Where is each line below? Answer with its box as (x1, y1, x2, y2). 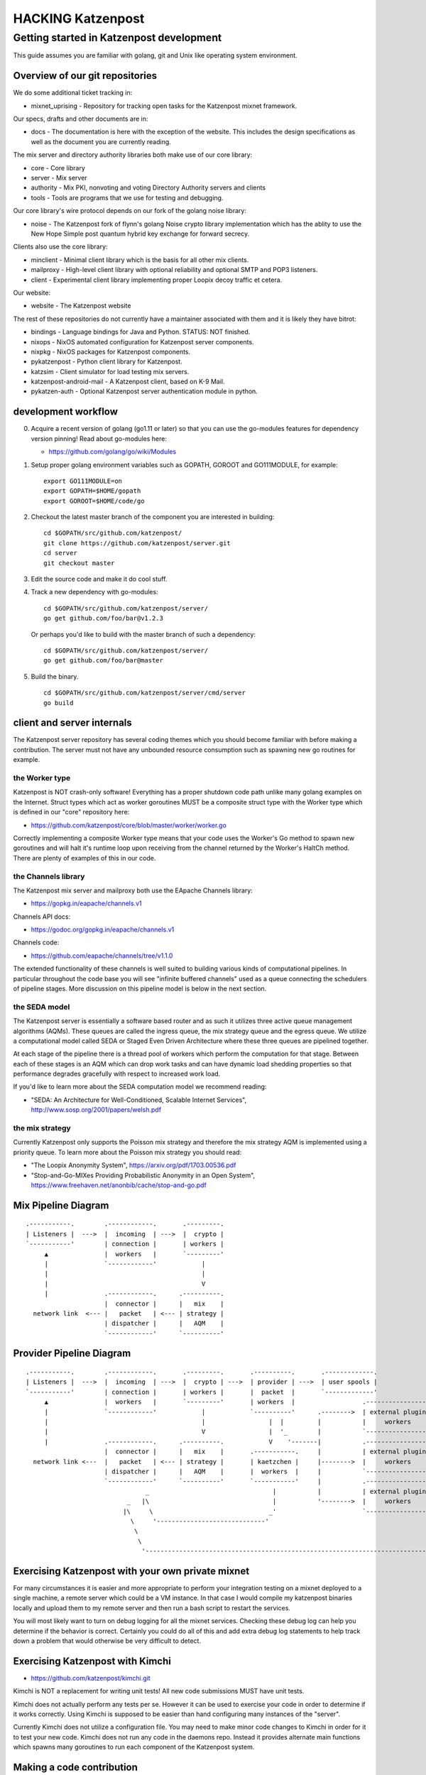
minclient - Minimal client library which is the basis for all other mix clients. (31, 256, 249, 264)
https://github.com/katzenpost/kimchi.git (31, 1673, 151, 1682)
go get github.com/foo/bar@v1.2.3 (43, 614, 163, 623)
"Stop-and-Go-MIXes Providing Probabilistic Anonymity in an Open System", (31, 1171, 256, 1179)
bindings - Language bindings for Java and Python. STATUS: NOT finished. (31, 327, 251, 337)
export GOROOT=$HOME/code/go (43, 497, 145, 505)
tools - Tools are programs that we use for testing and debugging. (31, 193, 224, 202)
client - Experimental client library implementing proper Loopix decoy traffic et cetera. (31, 275, 283, 284)
